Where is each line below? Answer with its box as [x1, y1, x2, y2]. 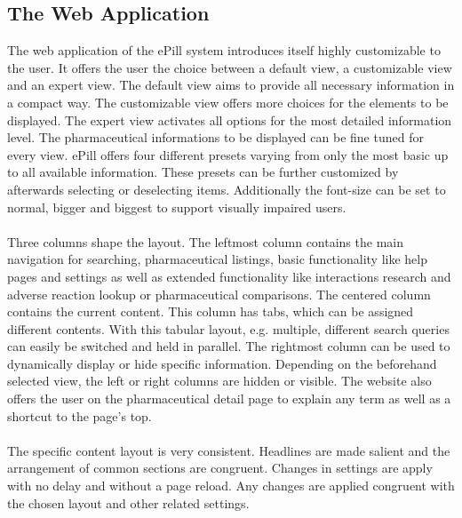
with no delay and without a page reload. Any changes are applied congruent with [7, 476, 455, 495]
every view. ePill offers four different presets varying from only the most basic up [7, 145, 449, 163]
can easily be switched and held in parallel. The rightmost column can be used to [7, 337, 450, 355]
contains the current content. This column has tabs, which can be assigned [7, 302, 414, 321]
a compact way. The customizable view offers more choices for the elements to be [7, 92, 449, 111]
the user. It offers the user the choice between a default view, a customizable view [7, 58, 452, 76]
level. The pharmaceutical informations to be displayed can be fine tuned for [7, 128, 424, 147]
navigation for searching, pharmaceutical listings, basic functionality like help [7, 250, 427, 268]
